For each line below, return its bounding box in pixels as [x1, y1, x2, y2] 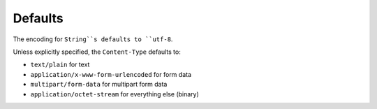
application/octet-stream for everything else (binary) [30, 89, 199, 98]
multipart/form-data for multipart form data [30, 80, 168, 89]
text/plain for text [30, 60, 90, 69]
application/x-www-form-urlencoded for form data [30, 70, 192, 78]
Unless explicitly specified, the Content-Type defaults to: [13, 48, 181, 56]
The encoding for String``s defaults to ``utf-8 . [13, 35, 173, 43]
